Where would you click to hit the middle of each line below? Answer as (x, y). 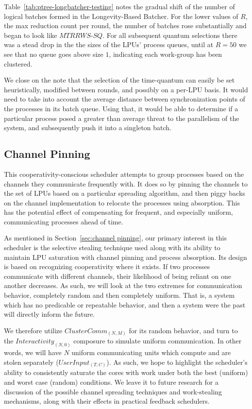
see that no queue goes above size (54, 54)
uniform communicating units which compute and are (151, 352)
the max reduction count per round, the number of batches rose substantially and (125, 26)
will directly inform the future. (50, 314)
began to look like (31, 35)
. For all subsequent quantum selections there (170, 35)
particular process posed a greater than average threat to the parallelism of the (122, 118)
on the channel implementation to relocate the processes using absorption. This (122, 202)
